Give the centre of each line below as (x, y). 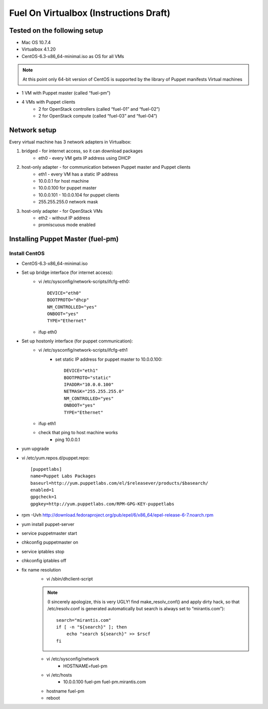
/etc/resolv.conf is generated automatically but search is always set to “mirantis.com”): (136, 609)
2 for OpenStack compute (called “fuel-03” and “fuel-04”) (98, 116)
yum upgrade (35, 449)
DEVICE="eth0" (64, 293)
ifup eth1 (47, 423)
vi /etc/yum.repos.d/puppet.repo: (56, 458)
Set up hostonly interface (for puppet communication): (77, 341)
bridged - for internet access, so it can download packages (82, 151)
